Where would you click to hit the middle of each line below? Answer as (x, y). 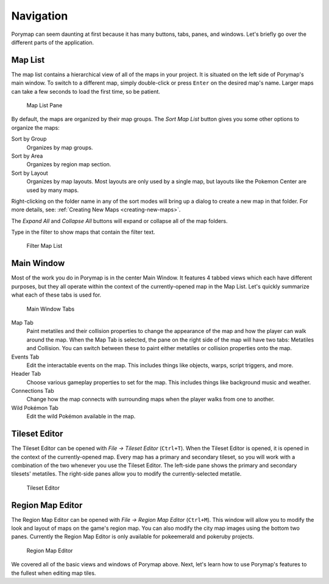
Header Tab (26, 374)
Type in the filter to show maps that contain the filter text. (83, 232)
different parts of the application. (53, 42)
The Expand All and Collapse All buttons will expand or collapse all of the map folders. (119, 221)
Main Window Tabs (51, 309)
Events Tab (25, 357)
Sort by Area (27, 156)
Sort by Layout (30, 173)
